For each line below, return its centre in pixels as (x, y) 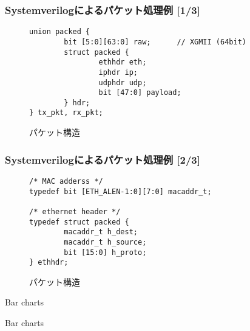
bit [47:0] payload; (140, 93)
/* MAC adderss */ (66, 181)
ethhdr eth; (123, 62)
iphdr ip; (118, 72)
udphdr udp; (123, 82)
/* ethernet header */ (75, 211)
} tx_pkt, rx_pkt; (66, 113)
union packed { (60, 32)
